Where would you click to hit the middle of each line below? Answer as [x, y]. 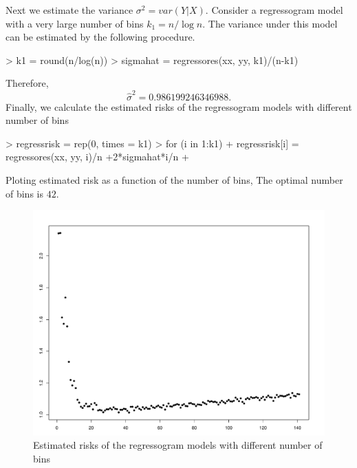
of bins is [24, 193]
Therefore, [27, 83]
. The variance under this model [270, 23]
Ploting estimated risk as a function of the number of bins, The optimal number [174, 180]
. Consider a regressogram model [274, 10]
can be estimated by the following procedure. [100, 37]
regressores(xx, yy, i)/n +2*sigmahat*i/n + [97, 157]
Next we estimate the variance [69, 10]
